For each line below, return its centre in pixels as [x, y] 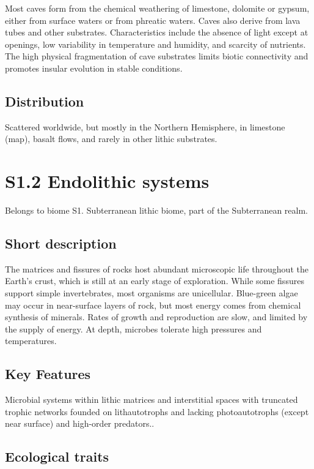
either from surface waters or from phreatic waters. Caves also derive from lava [153, 20]
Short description [61, 243]
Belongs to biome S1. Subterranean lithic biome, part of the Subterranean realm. [156, 210]
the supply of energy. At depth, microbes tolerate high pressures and [133, 328]
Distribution [45, 101]
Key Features [48, 374]
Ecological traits [57, 456]
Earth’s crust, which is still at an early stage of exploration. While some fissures [155, 281]
